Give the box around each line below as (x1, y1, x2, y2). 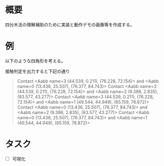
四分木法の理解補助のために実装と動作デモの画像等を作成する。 (5, 22, 134, 28)
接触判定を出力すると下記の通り (5, 68, 70, 74)
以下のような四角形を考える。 (5, 57, 66, 64)
